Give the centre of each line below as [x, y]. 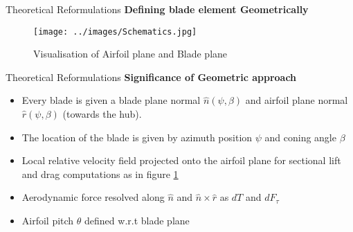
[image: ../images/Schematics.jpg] [115, 32]
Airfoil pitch [48, 220]
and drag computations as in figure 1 [100, 173]
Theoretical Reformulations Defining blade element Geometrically [157, 9]
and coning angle [300, 137]
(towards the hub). [102, 114]
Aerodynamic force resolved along [93, 197]
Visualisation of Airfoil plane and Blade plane [130, 54]
